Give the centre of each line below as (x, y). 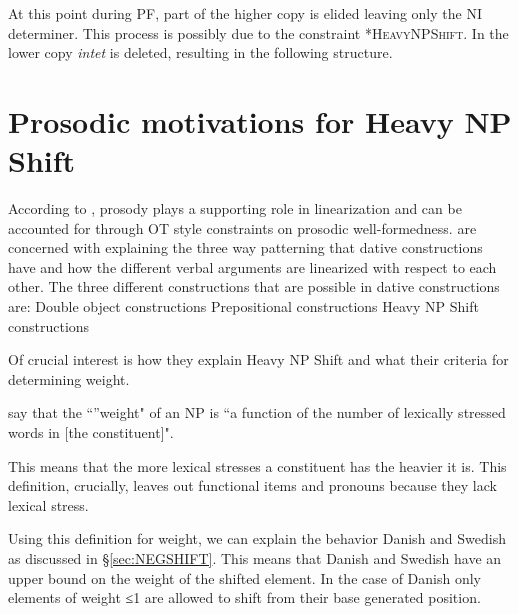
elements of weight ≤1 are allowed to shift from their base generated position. (244, 597)
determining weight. (69, 378)
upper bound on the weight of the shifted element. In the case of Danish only (244, 577)
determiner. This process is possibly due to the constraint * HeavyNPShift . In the (258, 32)
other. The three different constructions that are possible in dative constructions (254, 286)
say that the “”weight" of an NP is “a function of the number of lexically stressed (257, 412)
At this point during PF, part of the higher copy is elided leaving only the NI (245, 13)
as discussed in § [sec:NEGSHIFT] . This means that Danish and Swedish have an (255, 558)
